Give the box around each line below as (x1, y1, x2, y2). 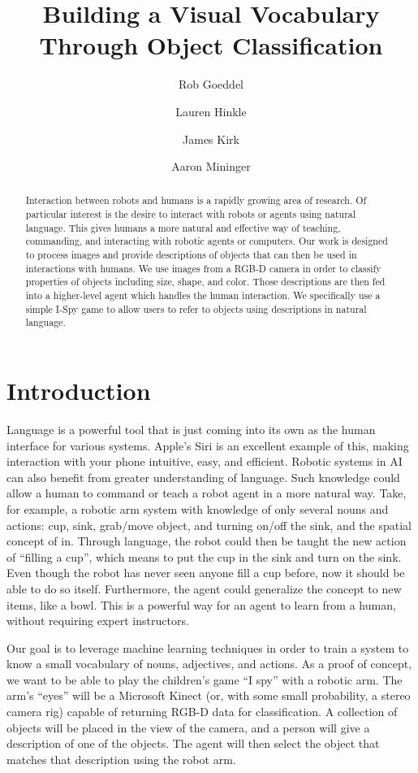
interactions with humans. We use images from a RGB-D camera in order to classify (25, 261, 381, 275)
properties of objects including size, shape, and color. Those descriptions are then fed (25, 275, 386, 289)
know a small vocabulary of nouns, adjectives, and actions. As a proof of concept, (6, 655, 412, 672)
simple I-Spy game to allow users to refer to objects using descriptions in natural (25, 302, 367, 315)
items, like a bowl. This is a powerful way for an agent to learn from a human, (6, 596, 396, 613)
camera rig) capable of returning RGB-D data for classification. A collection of (6, 703, 398, 720)
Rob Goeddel (178, 76, 244, 93)
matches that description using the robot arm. (6, 750, 236, 767)
